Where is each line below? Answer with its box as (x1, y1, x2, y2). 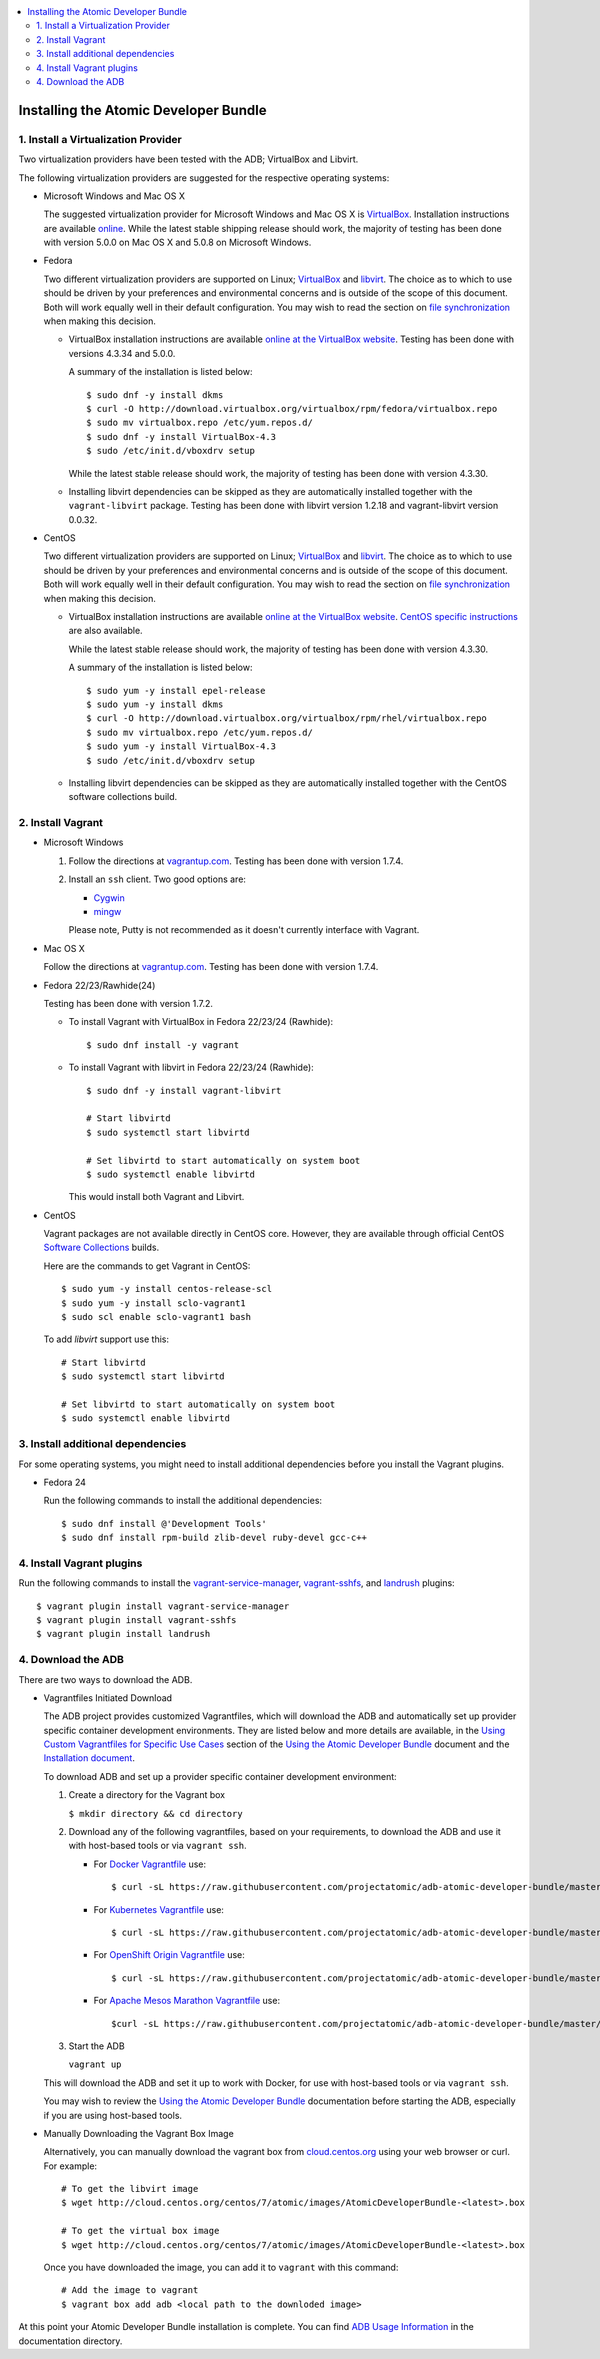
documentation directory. (18, 2335, 123, 2347)
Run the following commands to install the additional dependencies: (43, 1495, 323, 1507)
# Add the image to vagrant (61, 2285, 199, 2296)
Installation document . (43, 1752, 135, 1764)
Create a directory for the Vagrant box (68, 1789, 226, 1801)
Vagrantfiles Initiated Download (43, 1691, 173, 1704)
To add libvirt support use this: (43, 1333, 170, 1345)
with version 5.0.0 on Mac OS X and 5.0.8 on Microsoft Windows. (43, 236, 312, 249)
